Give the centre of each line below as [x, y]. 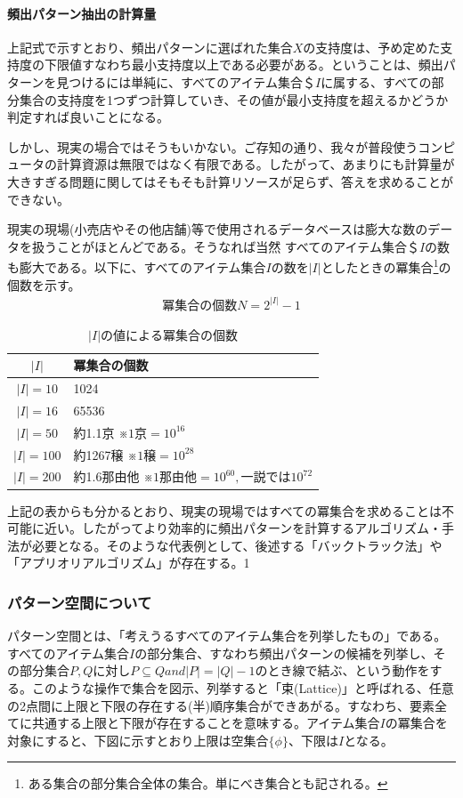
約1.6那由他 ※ [114, 476]
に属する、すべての [376, 81]
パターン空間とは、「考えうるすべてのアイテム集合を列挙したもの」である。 [227, 636]
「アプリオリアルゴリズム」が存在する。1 [129, 563]
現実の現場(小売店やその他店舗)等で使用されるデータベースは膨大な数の [218, 229]
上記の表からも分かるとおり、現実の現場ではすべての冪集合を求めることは [224, 510]
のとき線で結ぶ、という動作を [342, 670]
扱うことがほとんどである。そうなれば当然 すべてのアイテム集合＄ [225, 246]
